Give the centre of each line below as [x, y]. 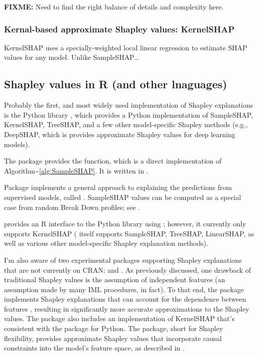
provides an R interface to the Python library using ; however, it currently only [125, 224]
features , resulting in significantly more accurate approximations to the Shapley [127, 308]
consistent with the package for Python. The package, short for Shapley [114, 328]
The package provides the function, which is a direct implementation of [113, 161]
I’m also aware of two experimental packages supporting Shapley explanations [123, 260]
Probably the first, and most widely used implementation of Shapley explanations [129, 105]
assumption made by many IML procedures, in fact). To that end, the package [124, 289]
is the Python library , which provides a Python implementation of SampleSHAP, [129, 114]
